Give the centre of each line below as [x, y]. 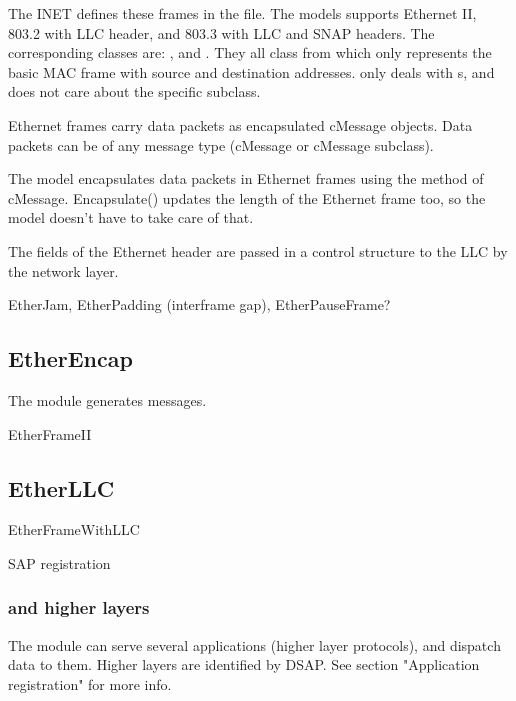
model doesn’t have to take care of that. [131, 217]
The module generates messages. [107, 399]
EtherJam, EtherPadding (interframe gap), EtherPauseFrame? [199, 304]
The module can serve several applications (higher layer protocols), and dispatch [254, 644]
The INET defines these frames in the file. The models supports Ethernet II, [242, 13]
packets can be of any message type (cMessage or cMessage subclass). [221, 144]
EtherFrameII [50, 433]
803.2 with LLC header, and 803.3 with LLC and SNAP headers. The [221, 32]
